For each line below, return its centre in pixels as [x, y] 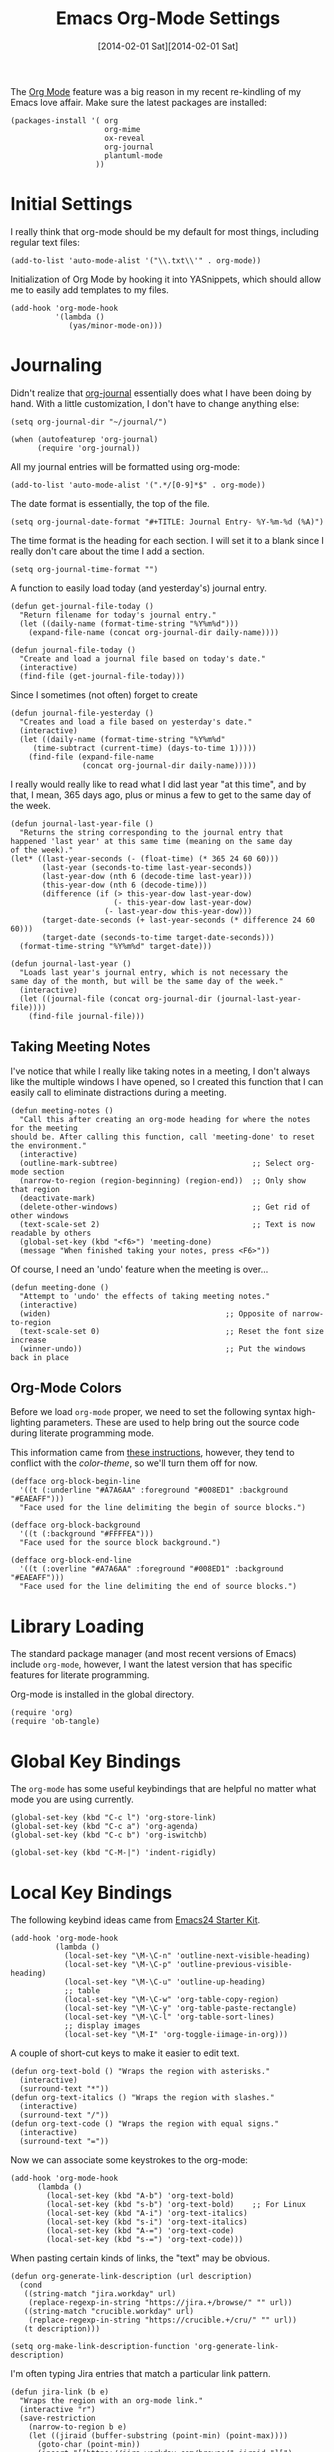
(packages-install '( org [64, 120]
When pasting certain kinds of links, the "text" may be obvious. [140, 2258]
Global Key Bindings [96, 1761]
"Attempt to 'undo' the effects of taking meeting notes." [145, 1296]
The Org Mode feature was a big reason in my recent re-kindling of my [156, 91]
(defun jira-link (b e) [60, 2392]
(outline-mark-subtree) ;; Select [156, 1163]
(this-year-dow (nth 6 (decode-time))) [124, 885]
